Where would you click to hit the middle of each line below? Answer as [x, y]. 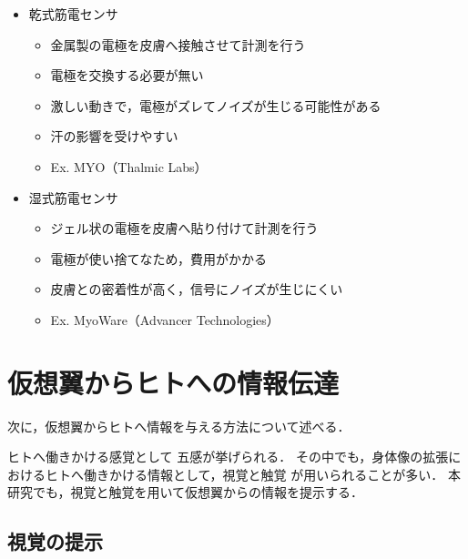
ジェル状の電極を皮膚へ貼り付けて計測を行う [184, 228]
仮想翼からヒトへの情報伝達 [173, 382]
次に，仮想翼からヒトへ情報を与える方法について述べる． [179, 426]
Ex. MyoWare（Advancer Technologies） [165, 319]
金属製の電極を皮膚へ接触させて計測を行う [178, 44]
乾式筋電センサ [73, 14]
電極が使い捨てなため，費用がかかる [158, 258]
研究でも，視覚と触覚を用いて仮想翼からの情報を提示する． [186, 492]
